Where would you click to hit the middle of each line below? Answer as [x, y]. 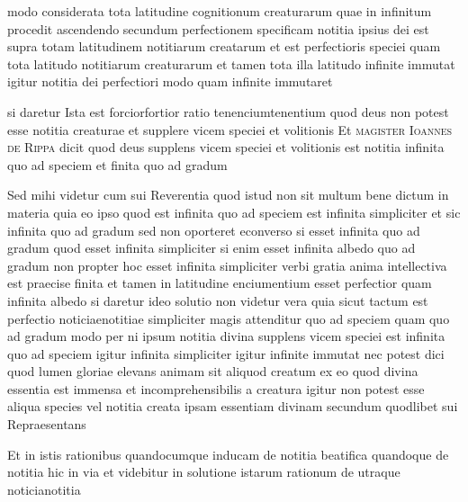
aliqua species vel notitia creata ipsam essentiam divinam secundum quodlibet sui [233, 406]
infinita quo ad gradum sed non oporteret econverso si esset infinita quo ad [214, 230]
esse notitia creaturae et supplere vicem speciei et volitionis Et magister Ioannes [230, 129]
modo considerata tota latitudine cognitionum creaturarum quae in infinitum [220, 11]
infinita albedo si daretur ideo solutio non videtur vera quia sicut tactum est [218, 300]
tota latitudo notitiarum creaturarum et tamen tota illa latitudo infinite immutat [231, 63]
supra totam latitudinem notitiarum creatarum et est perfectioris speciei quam [224, 46]
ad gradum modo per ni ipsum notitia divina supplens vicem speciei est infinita [226, 336]
